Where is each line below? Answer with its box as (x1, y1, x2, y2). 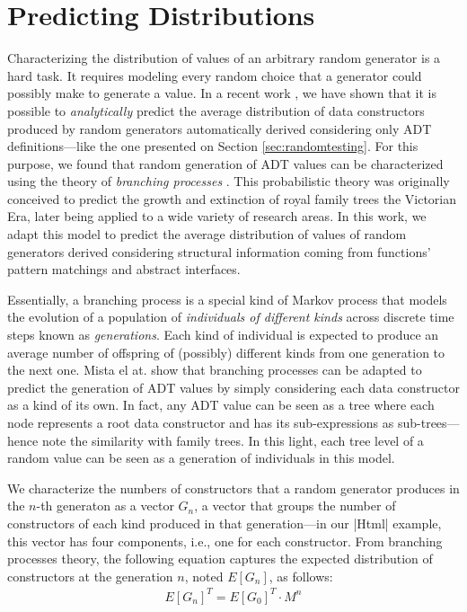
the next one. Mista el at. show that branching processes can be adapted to (7, 360, 422, 379)
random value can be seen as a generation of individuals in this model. (7, 448, 395, 467)
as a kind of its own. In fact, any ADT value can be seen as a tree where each (7, 395, 435, 414)
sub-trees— (397, 413, 460, 431)
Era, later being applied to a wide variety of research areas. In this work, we (7, 207, 427, 226)
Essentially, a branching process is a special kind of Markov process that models (7, 289, 447, 308)
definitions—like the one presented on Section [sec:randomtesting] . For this (7, 137, 419, 155)
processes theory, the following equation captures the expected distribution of (7, 549, 433, 568)
